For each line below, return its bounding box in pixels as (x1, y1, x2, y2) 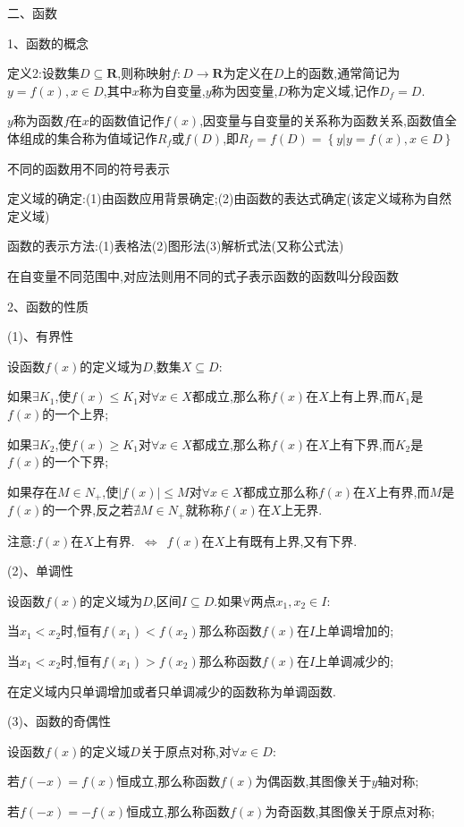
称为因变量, (211, 81, 278, 99)
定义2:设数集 (7, 64, 80, 82)
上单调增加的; (315, 621, 394, 640)
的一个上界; (42, 404, 109, 422)
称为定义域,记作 (288, 81, 379, 99)
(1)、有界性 (7, 327, 73, 345)
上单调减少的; (315, 651, 394, 669)
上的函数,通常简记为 (283, 64, 401, 82)
